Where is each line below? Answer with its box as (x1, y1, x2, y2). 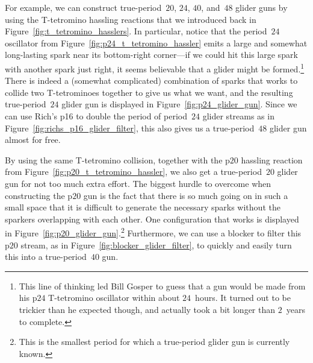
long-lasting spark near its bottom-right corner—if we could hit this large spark (5, 48, 298, 61)
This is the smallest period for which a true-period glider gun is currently (19, 335, 290, 348)
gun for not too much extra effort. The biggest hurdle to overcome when (5, 177, 271, 189)
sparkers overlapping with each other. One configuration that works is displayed (5, 212, 299, 225)
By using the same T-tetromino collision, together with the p (5, 153, 230, 166)
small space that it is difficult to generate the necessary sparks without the (5, 201, 280, 213)
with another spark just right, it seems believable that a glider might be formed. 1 (5, 60, 305, 75)
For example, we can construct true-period (5, 1, 162, 13)
